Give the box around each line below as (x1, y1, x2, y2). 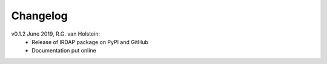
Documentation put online (31, 47, 96, 54)
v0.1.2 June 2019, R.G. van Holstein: (11, 30, 100, 37)
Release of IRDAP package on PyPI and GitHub (31, 38, 148, 45)
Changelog (11, 9, 68, 22)
